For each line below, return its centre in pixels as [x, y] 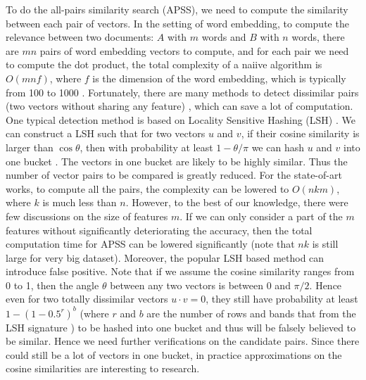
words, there [318, 37]
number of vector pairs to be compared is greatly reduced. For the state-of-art [174, 175]
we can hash [278, 147]
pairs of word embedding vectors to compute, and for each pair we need [194, 50]
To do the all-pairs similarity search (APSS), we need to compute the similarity [177, 9]
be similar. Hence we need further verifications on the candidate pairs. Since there [183, 341]
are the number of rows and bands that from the [251, 313]
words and [224, 37]
